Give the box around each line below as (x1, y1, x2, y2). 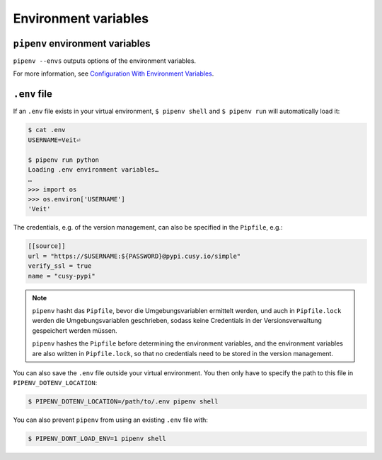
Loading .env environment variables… (28, 165, 159, 173)
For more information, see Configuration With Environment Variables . (13, 69, 214, 78)
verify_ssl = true (28, 262, 92, 270)
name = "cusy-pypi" (28, 272, 95, 280)
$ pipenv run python (28, 155, 99, 164)
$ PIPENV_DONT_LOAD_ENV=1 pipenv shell (28, 435, 166, 443)
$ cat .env (28, 126, 66, 134)
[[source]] (28, 242, 66, 250)
